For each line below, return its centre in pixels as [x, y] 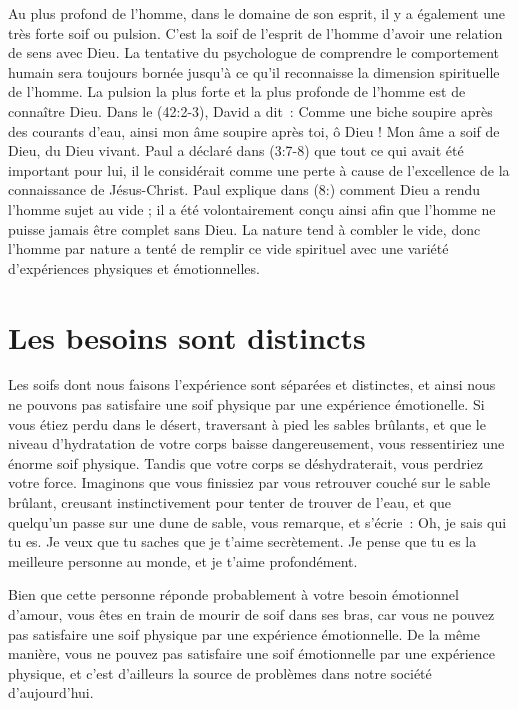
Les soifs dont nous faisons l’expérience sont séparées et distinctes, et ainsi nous [252, 384]
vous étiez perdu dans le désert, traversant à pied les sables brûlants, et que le [247, 423]
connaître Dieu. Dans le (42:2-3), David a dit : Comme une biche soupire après [250, 110]
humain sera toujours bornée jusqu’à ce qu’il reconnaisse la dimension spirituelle [254, 71]
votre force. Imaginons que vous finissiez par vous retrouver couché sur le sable [249, 482]
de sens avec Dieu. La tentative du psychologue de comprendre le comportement [254, 52]
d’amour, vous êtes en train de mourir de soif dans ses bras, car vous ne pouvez [251, 613]
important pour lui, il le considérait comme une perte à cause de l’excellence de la [259, 169]
